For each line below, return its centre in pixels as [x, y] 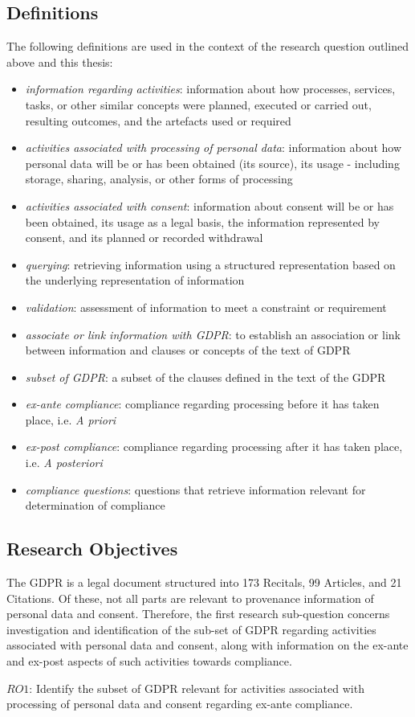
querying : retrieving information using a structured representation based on [210, 264]
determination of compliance [95, 505]
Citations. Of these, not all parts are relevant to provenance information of [190, 598]
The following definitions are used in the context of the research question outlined [207, 46]
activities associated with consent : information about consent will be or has [210, 205]
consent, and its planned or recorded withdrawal [144, 238]
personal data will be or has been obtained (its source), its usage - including [212, 163]
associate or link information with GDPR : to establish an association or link [213, 334]
